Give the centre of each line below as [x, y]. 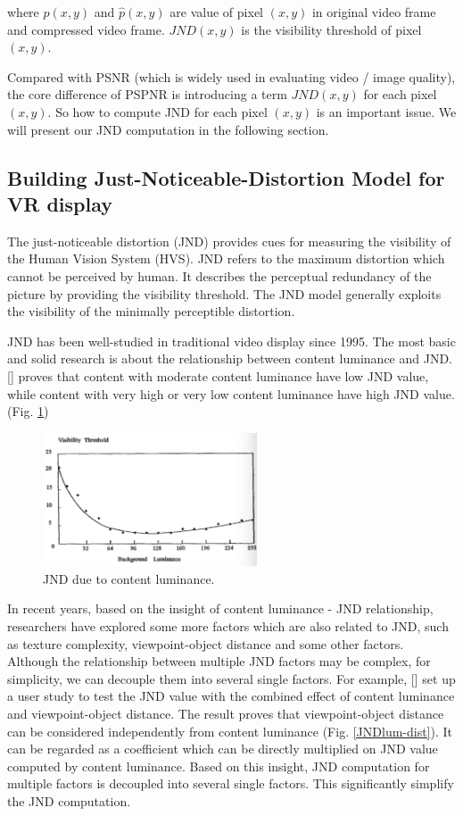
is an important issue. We [386, 111]
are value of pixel [216, 12]
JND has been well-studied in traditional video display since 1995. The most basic [231, 341]
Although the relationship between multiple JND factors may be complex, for [219, 661]
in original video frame [374, 12]
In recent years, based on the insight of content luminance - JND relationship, [220, 608]
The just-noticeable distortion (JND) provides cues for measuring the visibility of [229, 241]
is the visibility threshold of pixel [331, 29]
